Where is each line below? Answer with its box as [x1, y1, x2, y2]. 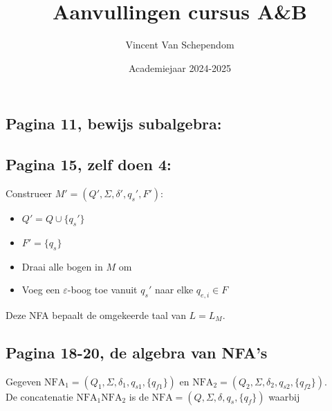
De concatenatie [6, 389, 73, 403]
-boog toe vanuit [67, 282, 138, 297]
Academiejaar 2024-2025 [128, 60, 232, 75]
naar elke [154, 282, 194, 297]
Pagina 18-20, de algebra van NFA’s [6, 341, 268, 363]
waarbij [268, 389, 300, 403]
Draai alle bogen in [21, 259, 103, 273]
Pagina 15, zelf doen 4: [6, 154, 172, 175]
